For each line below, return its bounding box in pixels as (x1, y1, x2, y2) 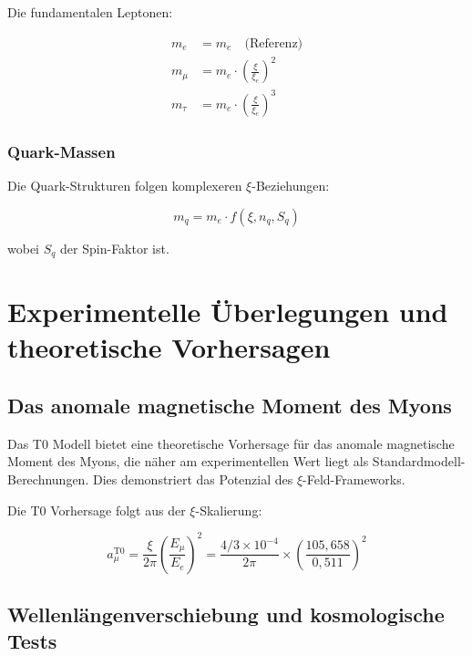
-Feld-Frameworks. (303, 469, 405, 488)
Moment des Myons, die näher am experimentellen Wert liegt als (7, 452, 369, 471)
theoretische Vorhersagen (7, 328, 331, 366)
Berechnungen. (7, 469, 89, 488)
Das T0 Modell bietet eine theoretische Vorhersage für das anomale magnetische (7, 433, 455, 453)
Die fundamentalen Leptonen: (7, 3, 173, 21)
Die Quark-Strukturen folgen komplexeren (7, 175, 242, 194)
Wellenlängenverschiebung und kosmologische (7, 599, 445, 628)
